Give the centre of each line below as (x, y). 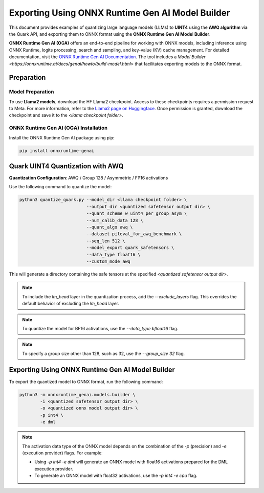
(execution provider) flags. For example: (62, 453)
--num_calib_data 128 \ (115, 220)
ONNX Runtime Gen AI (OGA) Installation (58, 128)
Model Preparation (32, 92)
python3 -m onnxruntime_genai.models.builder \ (77, 394)
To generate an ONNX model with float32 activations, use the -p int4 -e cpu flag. (116, 476)
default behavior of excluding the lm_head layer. (71, 304)
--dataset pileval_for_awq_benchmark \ (134, 234)
